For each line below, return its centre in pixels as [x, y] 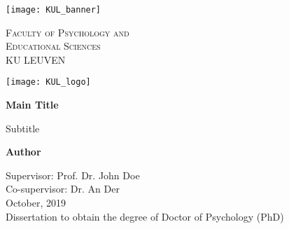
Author [23, 152]
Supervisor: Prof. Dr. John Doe [73, 175]
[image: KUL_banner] [54, 10]
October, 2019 [36, 203]
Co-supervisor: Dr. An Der [63, 189]
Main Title [32, 105]
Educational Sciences [53, 46]
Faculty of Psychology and [68, 32]
